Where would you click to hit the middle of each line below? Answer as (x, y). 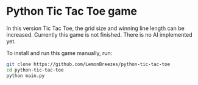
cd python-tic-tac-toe (35, 70)
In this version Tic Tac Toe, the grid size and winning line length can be (95, 28)
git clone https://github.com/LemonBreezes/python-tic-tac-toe (88, 64)
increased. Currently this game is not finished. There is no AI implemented (100, 34)
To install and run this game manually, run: (59, 53)
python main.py (26, 76)
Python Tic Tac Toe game (72, 11)
